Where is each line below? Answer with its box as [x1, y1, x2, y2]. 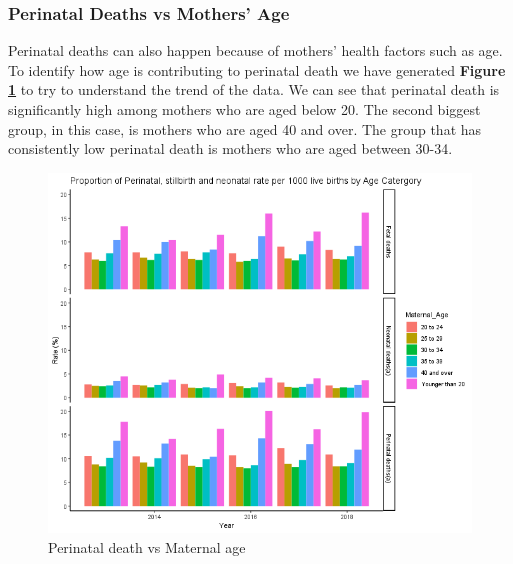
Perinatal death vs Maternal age [48, 536, 246, 557]
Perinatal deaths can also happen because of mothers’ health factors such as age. [8, 40, 503, 61]
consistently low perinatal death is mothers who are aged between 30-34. [8, 138, 453, 159]
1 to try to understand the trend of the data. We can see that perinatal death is [8, 79, 500, 100]
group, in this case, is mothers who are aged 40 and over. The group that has [8, 118, 482, 139]
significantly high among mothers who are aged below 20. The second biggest [8, 99, 481, 119]
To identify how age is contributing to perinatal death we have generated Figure [8, 59, 506, 80]
